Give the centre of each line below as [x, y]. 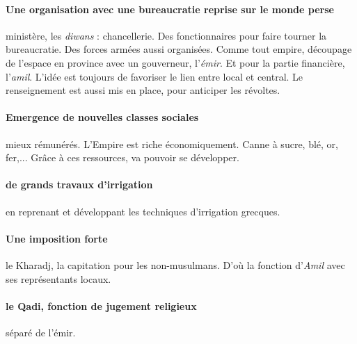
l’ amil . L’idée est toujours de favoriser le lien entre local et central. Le [154, 76]
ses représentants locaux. [58, 278]
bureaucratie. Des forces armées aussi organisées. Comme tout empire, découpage [179, 49]
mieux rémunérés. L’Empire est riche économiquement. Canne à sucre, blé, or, [172, 144]
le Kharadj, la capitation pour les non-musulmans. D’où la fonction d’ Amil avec [175, 264]
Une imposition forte [57, 238]
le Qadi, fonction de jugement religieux [101, 305]
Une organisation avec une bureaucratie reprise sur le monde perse [170, 9]
